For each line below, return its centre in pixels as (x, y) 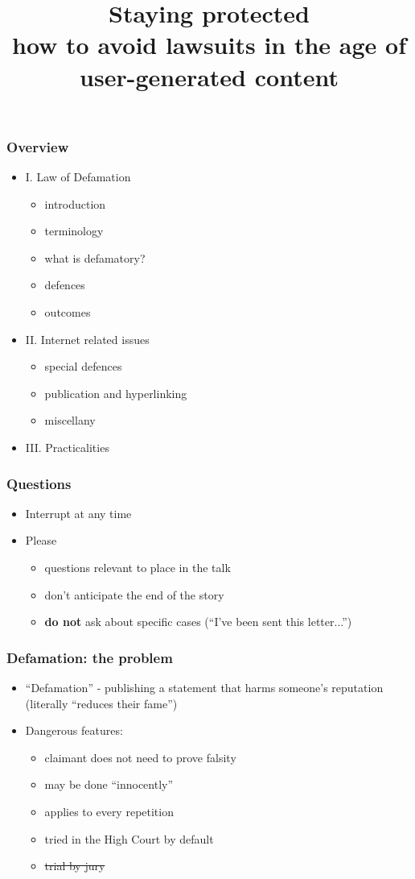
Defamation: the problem (90, 657)
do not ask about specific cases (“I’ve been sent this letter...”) (198, 622)
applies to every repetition (109, 811)
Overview (38, 146)
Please (41, 540)
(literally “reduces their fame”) (101, 703)
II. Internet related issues (87, 339)
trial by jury (75, 866)
